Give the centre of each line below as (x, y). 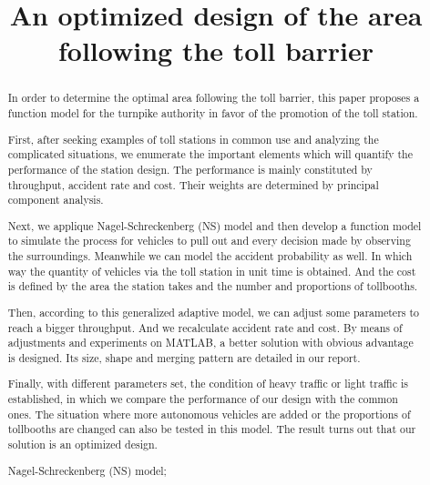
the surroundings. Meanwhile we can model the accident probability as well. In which (210, 256)
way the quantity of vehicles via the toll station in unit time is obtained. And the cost (212, 271)
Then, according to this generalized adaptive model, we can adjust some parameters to (214, 312)
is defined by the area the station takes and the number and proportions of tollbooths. (213, 286)
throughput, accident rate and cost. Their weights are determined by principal (193, 184)
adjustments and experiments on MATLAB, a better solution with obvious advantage (210, 343)
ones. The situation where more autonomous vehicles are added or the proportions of (209, 414)
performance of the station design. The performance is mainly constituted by (190, 169)
